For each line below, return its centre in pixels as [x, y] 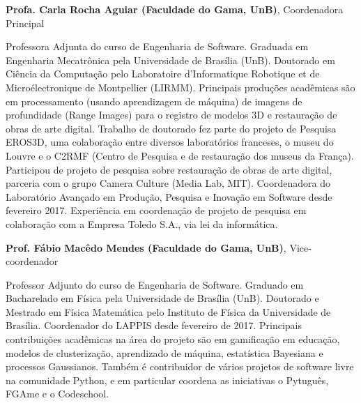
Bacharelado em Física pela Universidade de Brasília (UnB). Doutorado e [162, 298]
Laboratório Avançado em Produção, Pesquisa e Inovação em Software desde [169, 196]
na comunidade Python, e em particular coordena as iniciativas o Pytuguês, [167, 380]
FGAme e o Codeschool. [57, 394]
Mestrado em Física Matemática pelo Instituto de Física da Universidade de [168, 311]
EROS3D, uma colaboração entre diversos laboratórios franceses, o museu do [170, 142]
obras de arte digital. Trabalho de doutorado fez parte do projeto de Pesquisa [171, 128]
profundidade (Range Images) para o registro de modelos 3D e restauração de [171, 115]
